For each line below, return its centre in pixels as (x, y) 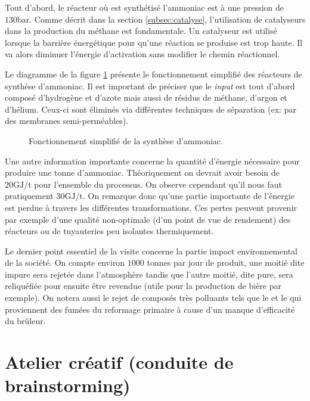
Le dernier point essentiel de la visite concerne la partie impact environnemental (151, 251)
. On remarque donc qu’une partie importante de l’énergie (189, 196)
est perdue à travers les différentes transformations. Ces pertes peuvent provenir (151, 207)
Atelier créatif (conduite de (119, 362)
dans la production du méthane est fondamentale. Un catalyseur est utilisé (141, 31)
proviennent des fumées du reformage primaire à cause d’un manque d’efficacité (150, 309)
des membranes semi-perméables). (67, 121)
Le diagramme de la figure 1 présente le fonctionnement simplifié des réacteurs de (154, 74)
